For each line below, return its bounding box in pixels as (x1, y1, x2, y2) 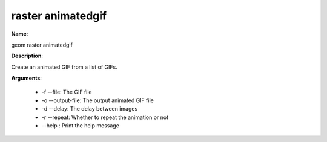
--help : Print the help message (41, 122, 119, 129)
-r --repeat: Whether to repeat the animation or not (41, 114, 169, 121)
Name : (11, 30, 28, 37)
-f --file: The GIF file (41, 88, 92, 95)
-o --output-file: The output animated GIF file (41, 97, 154, 104)
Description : (11, 52, 44, 60)
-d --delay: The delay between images (41, 105, 138, 112)
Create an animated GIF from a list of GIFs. (11, 63, 117, 71)
